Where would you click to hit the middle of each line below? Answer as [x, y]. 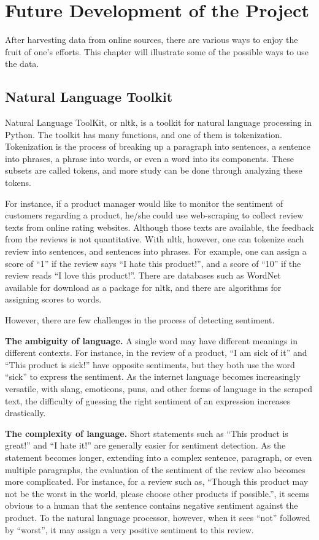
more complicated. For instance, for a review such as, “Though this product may [157, 481]
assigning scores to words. [53, 299]
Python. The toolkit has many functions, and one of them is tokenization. [144, 134]
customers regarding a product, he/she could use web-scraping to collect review [154, 215]
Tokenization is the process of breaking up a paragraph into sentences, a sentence [158, 146]
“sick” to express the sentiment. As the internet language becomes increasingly [153, 376]
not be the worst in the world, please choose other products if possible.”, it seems [157, 493]
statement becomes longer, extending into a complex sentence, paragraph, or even [159, 457]
